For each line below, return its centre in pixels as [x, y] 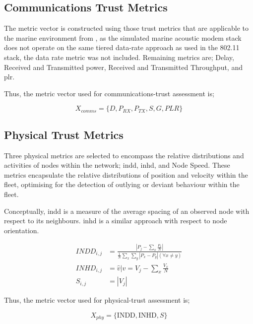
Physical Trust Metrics [64, 134]
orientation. [22, 230]
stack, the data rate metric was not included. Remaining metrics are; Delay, [119, 57]
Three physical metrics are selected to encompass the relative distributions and [124, 155]
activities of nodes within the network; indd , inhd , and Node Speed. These [117, 165]
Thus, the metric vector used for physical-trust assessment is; [97, 300]
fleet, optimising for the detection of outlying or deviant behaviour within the [122, 184]
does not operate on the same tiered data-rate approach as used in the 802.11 [122, 47]
